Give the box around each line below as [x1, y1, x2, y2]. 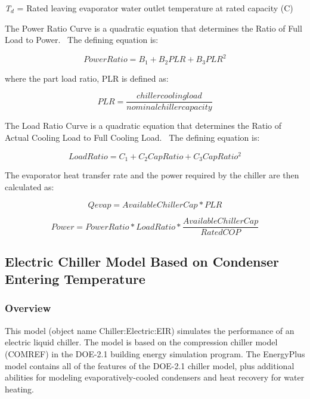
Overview [5, 301, 51, 316]
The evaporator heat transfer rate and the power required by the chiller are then [5, 169, 299, 181]
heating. [5, 382, 35, 395]
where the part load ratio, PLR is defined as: [5, 72, 169, 84]
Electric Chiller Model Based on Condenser [5, 252, 280, 270]
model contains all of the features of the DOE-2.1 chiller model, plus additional [5, 359, 294, 372]
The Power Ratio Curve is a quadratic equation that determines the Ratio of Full [5, 21, 302, 34]
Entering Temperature [5, 270, 145, 288]
